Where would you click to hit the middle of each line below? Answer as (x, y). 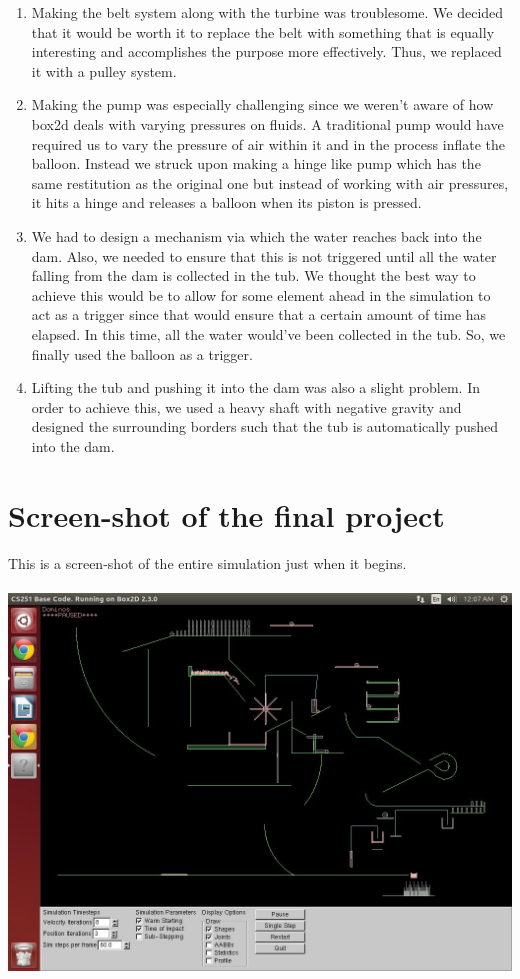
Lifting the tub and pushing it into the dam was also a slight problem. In (255, 387)
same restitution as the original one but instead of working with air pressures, (270, 182)
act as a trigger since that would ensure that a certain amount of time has (259, 314)
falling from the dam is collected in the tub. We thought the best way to (253, 275)
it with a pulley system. (104, 70)
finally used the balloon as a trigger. (142, 353)
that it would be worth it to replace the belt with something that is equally (263, 31)
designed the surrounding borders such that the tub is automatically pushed (264, 426)
